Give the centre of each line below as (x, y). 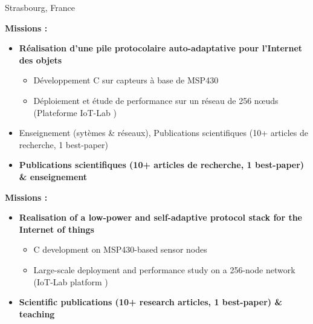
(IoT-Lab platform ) (71, 281)
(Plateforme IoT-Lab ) (75, 112)
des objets (40, 60)
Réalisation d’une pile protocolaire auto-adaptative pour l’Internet (161, 48)
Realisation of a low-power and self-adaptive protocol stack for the (160, 217)
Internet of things (56, 229)
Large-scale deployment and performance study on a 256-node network (164, 269)
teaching (37, 313)
